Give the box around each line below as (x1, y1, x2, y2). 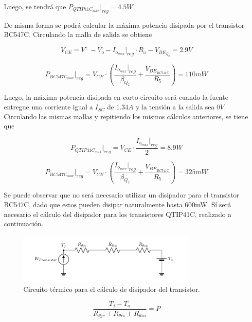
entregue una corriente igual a (4, 102, 93, 112)
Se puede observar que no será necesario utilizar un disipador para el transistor (4, 190, 239, 200)
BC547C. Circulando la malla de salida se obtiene (4, 29, 152, 39)
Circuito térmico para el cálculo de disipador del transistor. (23, 284, 200, 294)
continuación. (4, 218, 43, 229)
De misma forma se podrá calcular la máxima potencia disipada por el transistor (4, 19, 245, 30)
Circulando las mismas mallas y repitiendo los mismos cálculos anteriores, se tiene (4, 111, 248, 121)
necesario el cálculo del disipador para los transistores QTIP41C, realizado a (4, 209, 232, 219)
